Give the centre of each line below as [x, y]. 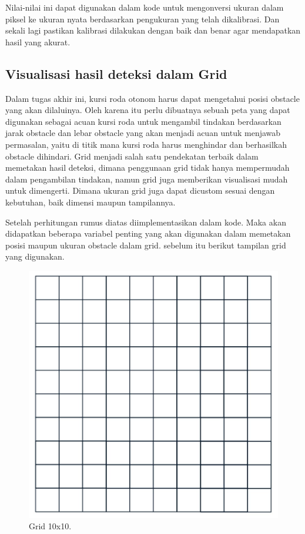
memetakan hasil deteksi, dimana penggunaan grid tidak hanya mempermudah [148, 168]
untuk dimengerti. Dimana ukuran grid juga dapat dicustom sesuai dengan [140, 190]
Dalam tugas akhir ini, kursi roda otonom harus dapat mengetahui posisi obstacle [152, 98]
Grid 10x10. [50, 526]
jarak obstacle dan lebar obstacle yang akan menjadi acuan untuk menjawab [143, 133]
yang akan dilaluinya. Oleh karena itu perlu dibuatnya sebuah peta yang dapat [148, 110]
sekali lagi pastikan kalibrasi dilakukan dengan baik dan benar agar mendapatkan [153, 30]
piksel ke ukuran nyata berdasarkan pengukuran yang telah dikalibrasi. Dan [143, 19]
